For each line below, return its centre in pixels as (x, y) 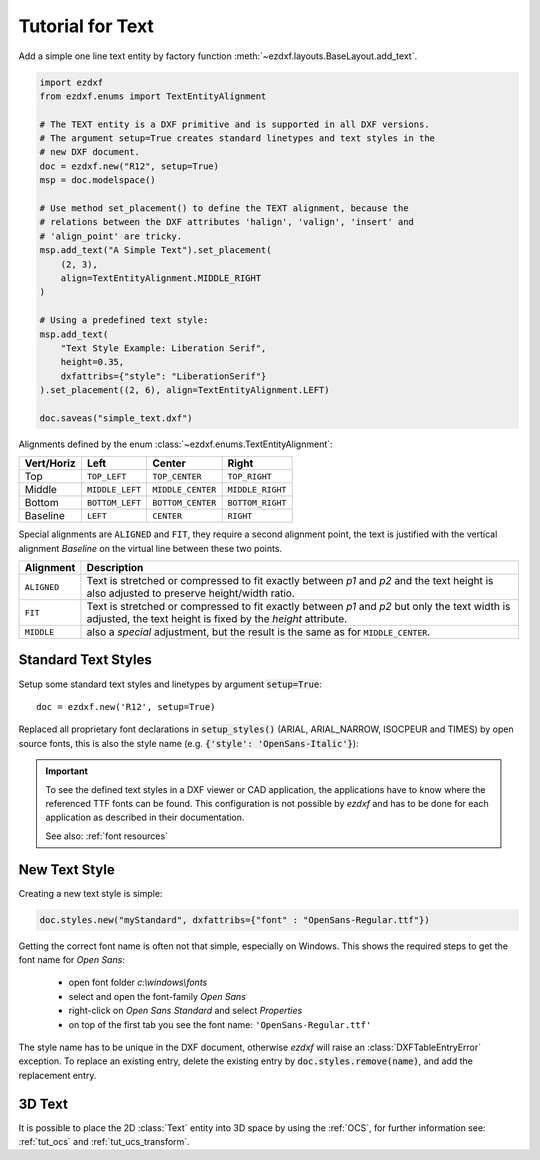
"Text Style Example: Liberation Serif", (163, 348)
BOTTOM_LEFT (114, 502)
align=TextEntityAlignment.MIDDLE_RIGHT (161, 278)
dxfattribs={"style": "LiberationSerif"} (163, 376)
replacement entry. (57, 1075)
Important (67, 771)
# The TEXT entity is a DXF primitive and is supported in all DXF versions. (234, 124)
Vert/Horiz (50, 463)
